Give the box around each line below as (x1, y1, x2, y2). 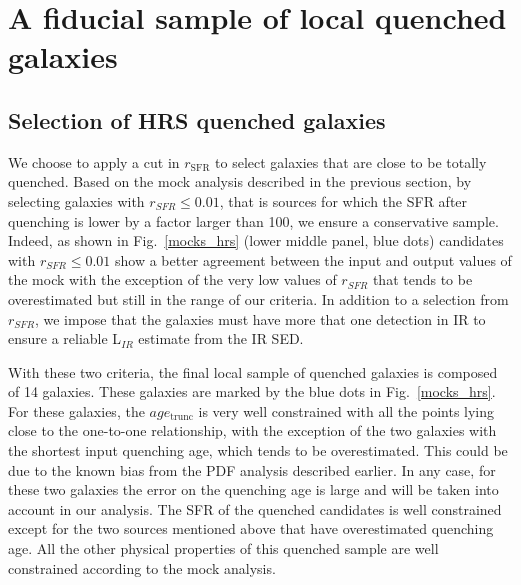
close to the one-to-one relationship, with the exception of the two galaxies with (8, 420, 497, 441)
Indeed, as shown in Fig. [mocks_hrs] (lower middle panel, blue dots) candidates (8, 230, 504, 251)
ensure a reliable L (8, 328, 122, 349)
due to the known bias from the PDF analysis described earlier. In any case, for (8, 459, 496, 480)
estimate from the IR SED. (138, 328, 304, 349)
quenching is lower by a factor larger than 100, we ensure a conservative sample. (8, 210, 499, 231)
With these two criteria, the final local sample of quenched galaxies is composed (8, 361, 498, 382)
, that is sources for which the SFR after (219, 190, 468, 211)
